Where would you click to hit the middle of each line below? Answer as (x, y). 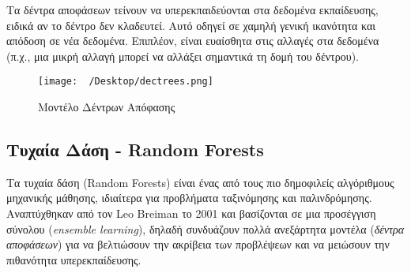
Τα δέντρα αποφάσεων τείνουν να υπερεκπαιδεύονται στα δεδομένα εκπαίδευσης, (192, 9)
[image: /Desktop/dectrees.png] (126, 82)
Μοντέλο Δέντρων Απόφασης (107, 107)
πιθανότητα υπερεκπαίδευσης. (74, 259)
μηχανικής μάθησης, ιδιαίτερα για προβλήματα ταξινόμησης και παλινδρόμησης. (189, 198)
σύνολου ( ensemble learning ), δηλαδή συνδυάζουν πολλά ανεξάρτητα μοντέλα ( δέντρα (205, 228)
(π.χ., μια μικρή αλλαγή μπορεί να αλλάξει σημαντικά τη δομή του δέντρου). (183, 56)
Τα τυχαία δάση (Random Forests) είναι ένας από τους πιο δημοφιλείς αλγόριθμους (200, 182)
